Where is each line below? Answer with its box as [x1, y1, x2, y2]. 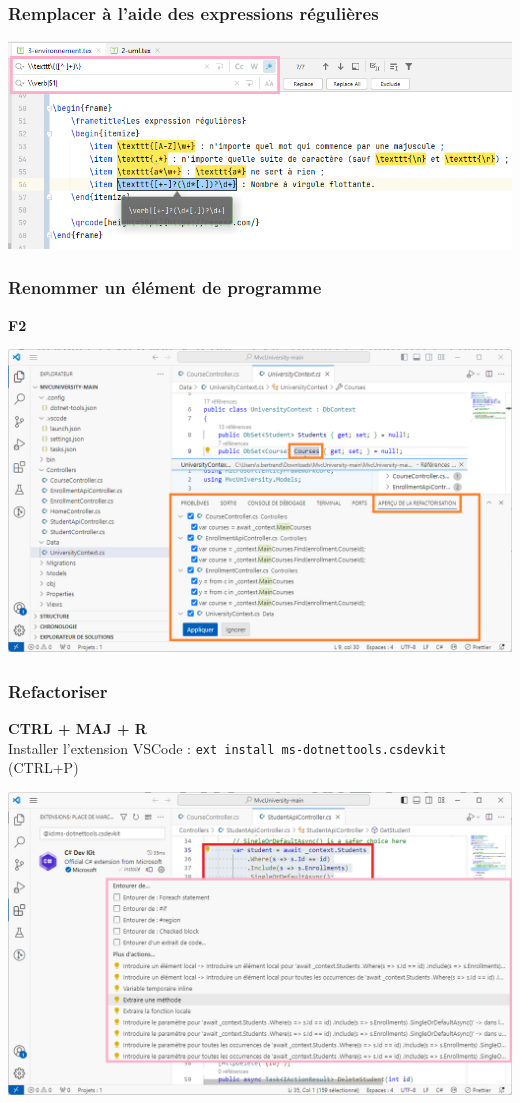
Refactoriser [8, 678, 108, 703]
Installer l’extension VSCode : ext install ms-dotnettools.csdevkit [8, 737, 447, 758]
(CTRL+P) [8, 757, 79, 778]
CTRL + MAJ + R [8, 718, 147, 739]
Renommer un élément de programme [8, 275, 322, 300]
